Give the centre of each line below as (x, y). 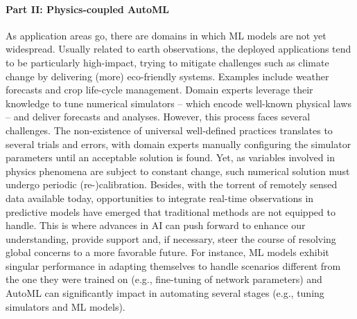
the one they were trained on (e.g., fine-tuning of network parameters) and (164, 279)
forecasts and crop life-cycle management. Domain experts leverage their (159, 90)
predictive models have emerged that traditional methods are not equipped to (171, 211)
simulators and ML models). (66, 306)
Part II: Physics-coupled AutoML (88, 9)
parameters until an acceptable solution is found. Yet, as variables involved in (170, 157)
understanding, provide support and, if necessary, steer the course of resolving (171, 238)
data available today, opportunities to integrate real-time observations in (160, 198)
